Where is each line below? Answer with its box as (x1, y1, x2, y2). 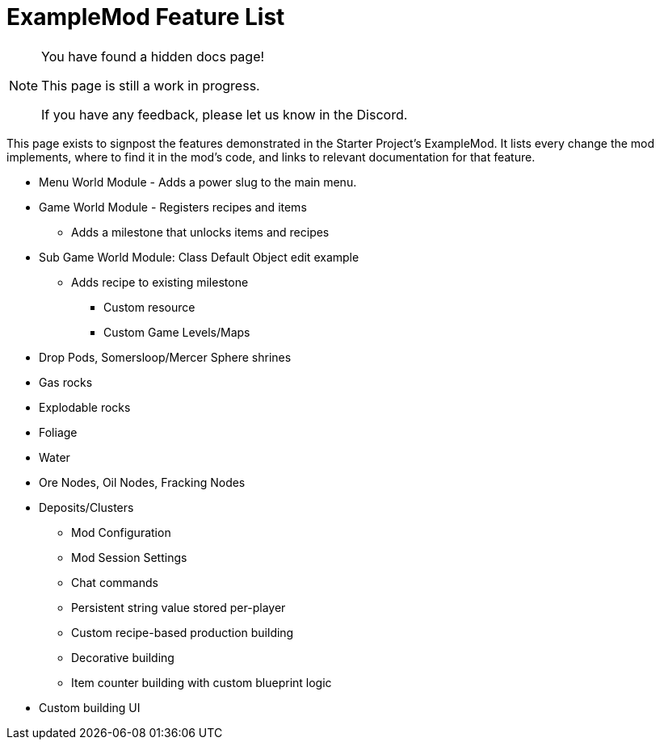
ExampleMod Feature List (6, 3, 285, 31)
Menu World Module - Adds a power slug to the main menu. (39, 174, 357, 189)
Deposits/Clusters (39, 500, 134, 514)
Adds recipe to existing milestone (71, 275, 249, 289)
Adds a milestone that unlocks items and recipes (71, 224, 330, 239)
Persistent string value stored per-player (71, 600, 286, 614)
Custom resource (103, 300, 195, 314)
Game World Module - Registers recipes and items (39, 199, 307, 214)
